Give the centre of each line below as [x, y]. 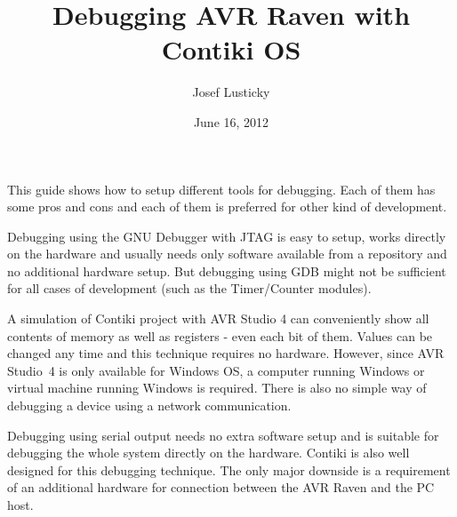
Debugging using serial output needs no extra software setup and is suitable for [223, 435]
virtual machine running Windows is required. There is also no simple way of [217, 388]
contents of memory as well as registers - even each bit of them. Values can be [220, 335]
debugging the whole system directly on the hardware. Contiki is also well [208, 453]
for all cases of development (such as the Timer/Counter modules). [189, 288]
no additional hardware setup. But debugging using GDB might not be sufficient [227, 270]
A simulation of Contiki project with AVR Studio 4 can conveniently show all [218, 318]
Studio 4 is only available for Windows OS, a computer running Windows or [216, 370]
